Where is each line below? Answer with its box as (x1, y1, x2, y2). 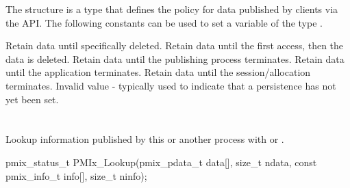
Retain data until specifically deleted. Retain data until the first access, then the (5, 38, 344, 53)
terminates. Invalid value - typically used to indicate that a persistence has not (5, 78, 336, 92)
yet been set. (5, 92, 59, 106)
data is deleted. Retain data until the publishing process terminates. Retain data (5, 51, 345, 66)
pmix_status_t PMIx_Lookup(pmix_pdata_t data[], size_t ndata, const (5, 155, 317, 169)
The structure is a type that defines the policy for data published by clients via (5, 2, 338, 16)
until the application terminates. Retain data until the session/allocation (5, 65, 311, 79)
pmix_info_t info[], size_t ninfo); (5, 168, 147, 183)
